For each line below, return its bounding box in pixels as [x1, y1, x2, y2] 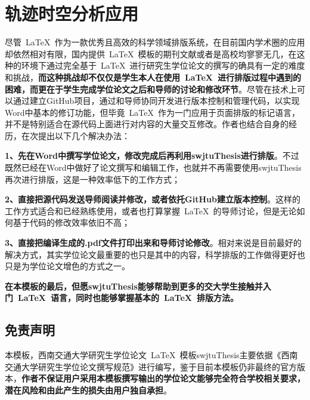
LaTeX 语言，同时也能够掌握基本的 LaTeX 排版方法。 [18, 291, 239, 304]
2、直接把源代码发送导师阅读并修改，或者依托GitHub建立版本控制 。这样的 [5, 193, 300, 205]
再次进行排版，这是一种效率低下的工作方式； [5, 173, 180, 185]
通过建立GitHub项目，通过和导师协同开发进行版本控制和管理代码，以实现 [13, 94, 300, 107]
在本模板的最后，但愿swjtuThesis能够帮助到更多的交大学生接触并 [5, 279, 263, 292]
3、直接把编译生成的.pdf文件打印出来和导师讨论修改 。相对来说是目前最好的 [5, 236, 302, 249]
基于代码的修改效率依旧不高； [13, 216, 130, 229]
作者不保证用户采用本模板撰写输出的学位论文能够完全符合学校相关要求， [21, 372, 305, 384]
